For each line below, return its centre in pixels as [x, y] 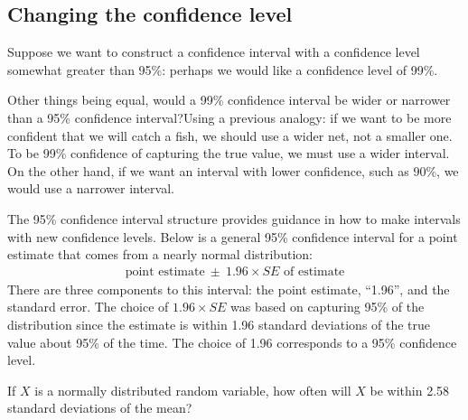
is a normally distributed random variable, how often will [193, 390]
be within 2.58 [410, 390]
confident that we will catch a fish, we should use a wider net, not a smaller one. [230, 135]
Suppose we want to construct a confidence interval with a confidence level [214, 52]
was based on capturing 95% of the [328, 307]
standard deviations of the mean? [100, 408]
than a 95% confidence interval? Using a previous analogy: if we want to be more [229, 117]
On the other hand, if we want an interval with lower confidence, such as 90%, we [233, 170]
